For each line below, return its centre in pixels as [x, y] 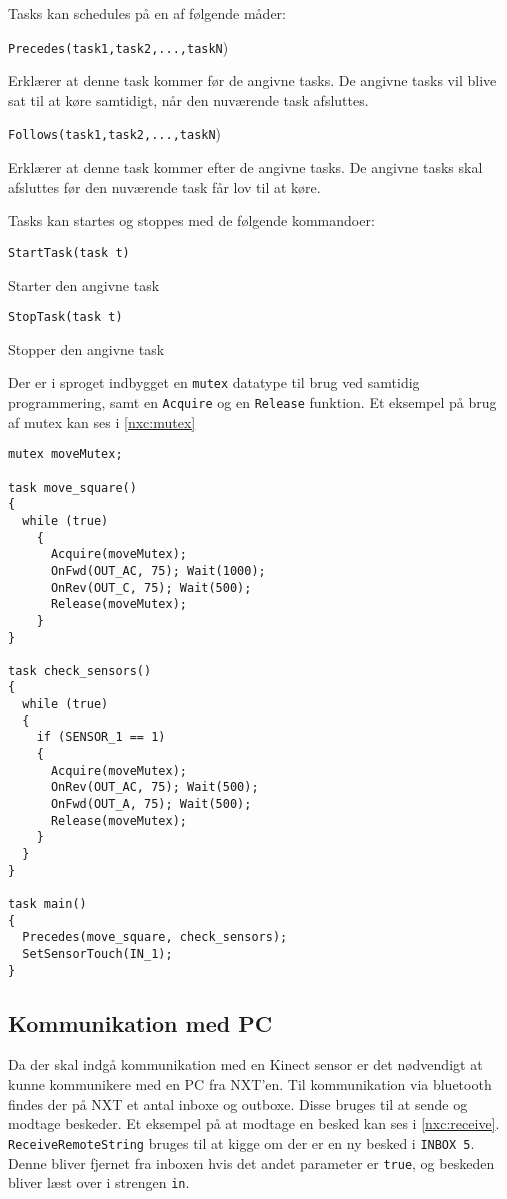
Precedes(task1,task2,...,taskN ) [118, 46]
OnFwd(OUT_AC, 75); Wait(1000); [158, 570]
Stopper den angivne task [86, 348]
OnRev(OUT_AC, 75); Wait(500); [154, 787]
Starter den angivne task [84, 284]
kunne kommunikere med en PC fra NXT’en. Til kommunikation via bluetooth [250, 1084]
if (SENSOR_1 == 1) [101, 737]
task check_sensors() [80, 670]
